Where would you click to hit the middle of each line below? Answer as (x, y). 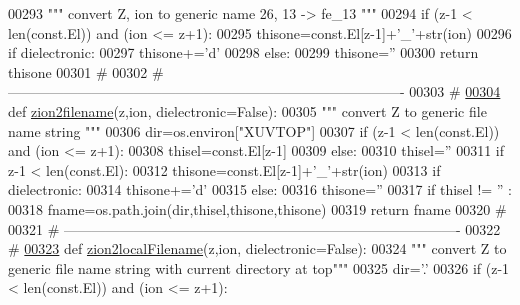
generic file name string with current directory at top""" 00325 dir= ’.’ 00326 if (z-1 (259, 267)
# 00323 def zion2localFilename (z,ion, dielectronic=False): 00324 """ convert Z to (257, 248)
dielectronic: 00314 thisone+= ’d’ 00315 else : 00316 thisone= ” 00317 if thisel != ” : (260, 189)
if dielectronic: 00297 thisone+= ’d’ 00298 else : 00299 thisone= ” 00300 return (243, 52)
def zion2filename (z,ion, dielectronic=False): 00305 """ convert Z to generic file (247, 110)
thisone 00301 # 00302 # (86, 71)
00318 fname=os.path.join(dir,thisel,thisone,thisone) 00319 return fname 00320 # (257, 208)
